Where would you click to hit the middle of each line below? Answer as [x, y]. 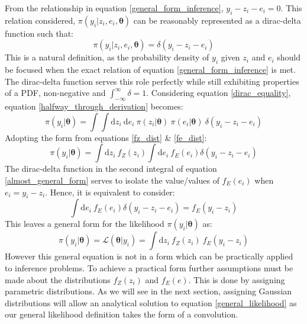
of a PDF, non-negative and [55, 93]
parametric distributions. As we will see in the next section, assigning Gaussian [148, 291]
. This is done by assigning [237, 279]
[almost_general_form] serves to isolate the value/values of [112, 180]
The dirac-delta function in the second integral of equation [111, 169]
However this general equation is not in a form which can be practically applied [149, 256]
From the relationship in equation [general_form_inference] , [114, 8]
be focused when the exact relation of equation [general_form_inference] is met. [150, 70]
